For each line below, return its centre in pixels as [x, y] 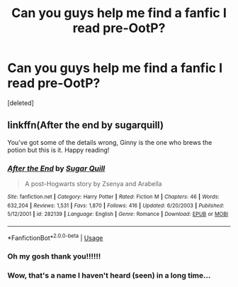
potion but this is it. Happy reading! [58, 150]
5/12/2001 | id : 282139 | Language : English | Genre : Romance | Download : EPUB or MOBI [118, 215]
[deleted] [21, 103]
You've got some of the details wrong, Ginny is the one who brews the [110, 142]
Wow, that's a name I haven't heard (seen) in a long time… [109, 275]
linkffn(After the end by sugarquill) [86, 125]
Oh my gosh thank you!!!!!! [54, 256]
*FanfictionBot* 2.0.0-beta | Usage [55, 237]
